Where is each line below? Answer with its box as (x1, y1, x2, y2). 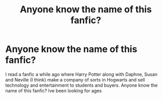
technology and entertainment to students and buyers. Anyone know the (5, 82, 158, 88)
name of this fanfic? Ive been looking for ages (5, 87, 102, 93)
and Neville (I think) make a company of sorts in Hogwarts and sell (5, 76, 145, 83)
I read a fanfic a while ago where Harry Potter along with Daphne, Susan (5, 71, 157, 77)
